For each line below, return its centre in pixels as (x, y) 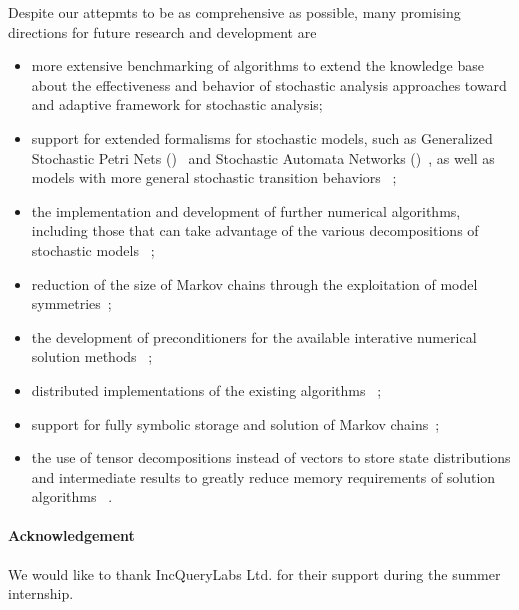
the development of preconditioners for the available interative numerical (254, 336)
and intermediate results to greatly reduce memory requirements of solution (263, 476)
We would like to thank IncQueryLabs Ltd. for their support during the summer (254, 573)
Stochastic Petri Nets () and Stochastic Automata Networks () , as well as (263, 157)
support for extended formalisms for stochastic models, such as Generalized (262, 137)
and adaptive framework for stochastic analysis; (177, 104)
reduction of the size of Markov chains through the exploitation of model (254, 283)
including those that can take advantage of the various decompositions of (255, 230)
